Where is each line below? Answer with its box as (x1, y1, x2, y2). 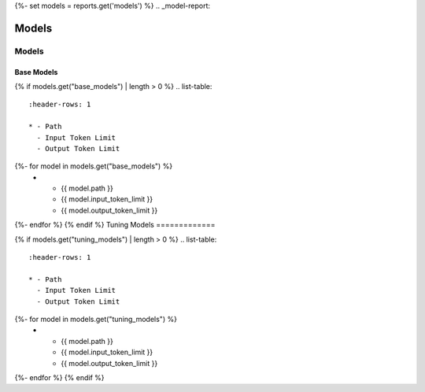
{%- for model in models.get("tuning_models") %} (14, 315, 177, 324)
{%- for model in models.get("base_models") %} (14, 161, 173, 171)
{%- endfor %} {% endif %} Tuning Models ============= (14, 220, 216, 230)
